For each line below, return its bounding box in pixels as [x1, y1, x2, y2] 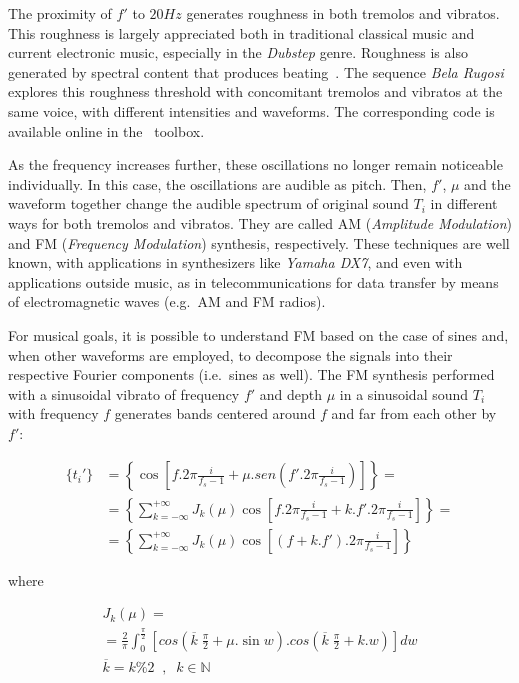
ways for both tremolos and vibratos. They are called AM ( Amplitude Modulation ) [8, 212, 512, 233]
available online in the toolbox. [8, 120, 205, 141]
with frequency [8, 403, 99, 424]
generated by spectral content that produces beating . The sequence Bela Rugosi [8, 61, 504, 82]
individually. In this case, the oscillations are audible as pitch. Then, [8, 173, 427, 194]
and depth [259, 383, 323, 404]
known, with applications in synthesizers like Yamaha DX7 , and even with [8, 252, 463, 273]
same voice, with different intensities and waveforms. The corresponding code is [8, 100, 495, 121]
